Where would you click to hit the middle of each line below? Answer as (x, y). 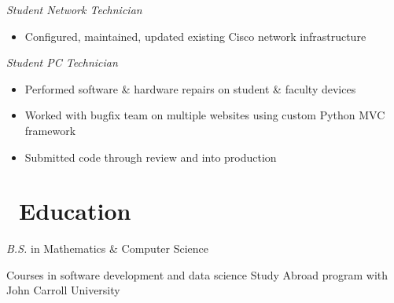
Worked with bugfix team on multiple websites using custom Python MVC (205, 115)
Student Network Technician (74, 9)
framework (50, 130)
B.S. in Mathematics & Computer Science (108, 248)
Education (75, 211)
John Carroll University (63, 290)
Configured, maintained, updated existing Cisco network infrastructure (195, 36)
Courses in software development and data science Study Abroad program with (197, 274)
